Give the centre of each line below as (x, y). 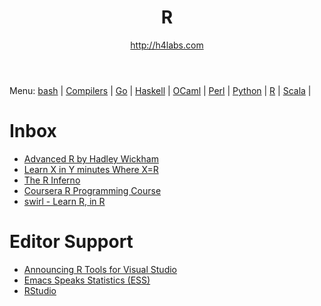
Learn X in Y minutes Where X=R (91, 169)
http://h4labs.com (167, 45)
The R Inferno (52, 180)
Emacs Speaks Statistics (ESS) (87, 280)
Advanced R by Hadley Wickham (91, 158)
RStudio (40, 290)
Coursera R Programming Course (92, 190)
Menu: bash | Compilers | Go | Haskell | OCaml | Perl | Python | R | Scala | (160, 90)
